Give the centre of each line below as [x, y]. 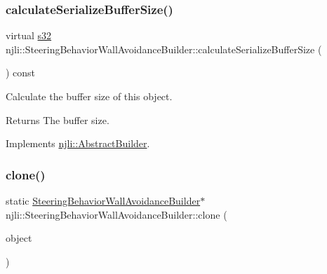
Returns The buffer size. [58, 119]
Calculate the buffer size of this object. [89, 96]
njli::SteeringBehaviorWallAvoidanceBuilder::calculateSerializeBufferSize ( [164, 49]
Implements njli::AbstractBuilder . [78, 143]
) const [21, 73]
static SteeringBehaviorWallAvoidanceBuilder [103, 200]
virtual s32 [29, 35]
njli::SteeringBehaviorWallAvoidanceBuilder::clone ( [116, 214]
